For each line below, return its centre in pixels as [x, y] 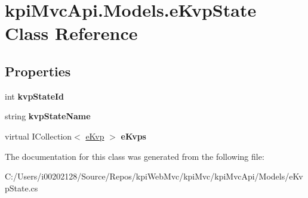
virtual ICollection [38, 136]
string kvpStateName [48, 116]
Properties [38, 71]
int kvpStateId [35, 96]
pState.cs [21, 188]
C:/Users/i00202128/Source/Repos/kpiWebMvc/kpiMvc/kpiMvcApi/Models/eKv [154, 176]
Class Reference [71, 33]
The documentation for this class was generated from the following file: [135, 156]
